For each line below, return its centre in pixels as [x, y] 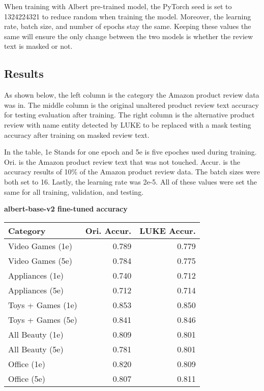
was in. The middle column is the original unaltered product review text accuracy [131, 104]
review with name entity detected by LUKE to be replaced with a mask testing [128, 124]
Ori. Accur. [108, 230]
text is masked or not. [38, 46]
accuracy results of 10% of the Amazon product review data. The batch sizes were [132, 172]
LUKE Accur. [168, 230]
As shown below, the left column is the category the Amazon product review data [132, 95]
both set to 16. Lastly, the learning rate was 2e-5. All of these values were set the [130, 181]
